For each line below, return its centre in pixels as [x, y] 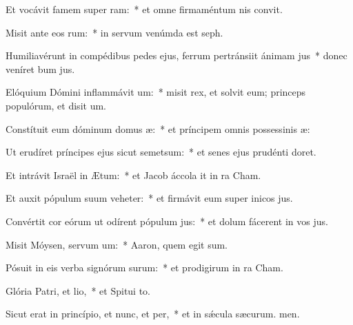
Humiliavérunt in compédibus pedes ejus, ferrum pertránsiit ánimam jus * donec [176, 55]
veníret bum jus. [40, 69]
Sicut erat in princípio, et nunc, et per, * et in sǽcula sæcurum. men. [153, 314]
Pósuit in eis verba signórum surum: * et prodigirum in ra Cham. [144, 268]
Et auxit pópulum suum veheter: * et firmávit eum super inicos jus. [149, 198]
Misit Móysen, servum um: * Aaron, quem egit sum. [117, 244]
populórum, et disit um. [56, 105]
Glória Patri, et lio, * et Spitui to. [78, 290]
